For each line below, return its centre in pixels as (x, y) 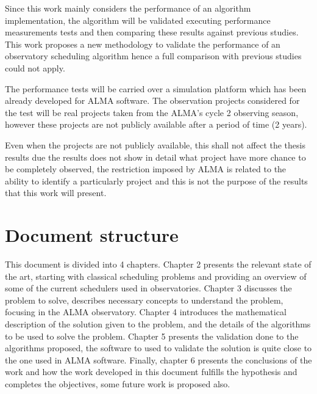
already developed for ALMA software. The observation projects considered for (152, 100)
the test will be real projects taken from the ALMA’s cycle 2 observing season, (152, 112)
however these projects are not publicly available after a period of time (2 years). (156, 124)
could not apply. (35, 67)
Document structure (92, 235)
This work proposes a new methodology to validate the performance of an (143, 44)
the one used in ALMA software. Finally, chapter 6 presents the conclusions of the (158, 359)
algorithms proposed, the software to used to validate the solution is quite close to (158, 348)
